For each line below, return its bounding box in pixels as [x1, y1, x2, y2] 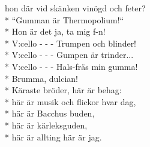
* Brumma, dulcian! [5, 72, 78, 84]
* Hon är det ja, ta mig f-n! [5, 25, 106, 38]
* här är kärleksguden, [5, 118, 88, 131]
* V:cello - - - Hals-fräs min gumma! [5, 60, 138, 72]
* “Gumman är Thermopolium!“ [5, 13, 124, 26]
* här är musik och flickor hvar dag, [5, 95, 136, 108]
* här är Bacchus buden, [5, 107, 95, 120]
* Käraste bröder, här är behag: [5, 84, 122, 96]
